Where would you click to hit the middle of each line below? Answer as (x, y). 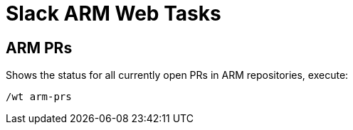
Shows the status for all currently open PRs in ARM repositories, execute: (177, 75)
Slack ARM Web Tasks (114, 13)
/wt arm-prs (39, 97)
